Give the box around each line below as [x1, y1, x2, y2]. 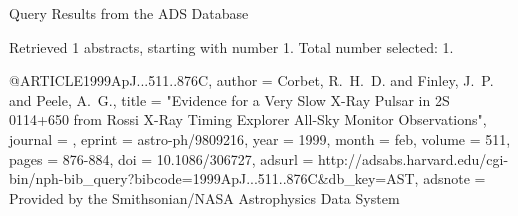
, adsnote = [414, 168, 486, 189]
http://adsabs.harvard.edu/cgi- [318, 148, 509, 169]
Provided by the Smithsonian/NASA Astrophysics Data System [9, 187, 400, 208]
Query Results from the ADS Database [9, 3, 249, 23]
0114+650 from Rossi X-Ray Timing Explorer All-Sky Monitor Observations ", [9, 109, 487, 130]
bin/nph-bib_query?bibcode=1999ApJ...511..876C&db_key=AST [9, 168, 415, 189]
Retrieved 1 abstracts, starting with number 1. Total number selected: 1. [9, 36, 454, 57]
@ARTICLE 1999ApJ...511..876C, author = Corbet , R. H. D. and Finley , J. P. [9, 70, 494, 91]
